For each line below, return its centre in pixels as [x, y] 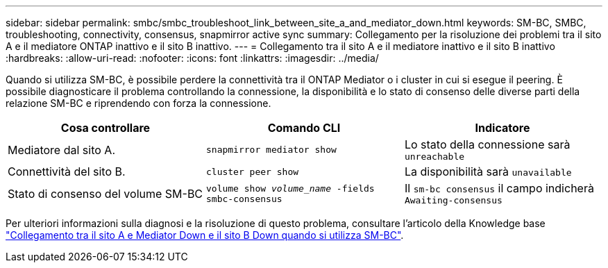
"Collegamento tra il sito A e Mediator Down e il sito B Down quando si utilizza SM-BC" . [205, 235]
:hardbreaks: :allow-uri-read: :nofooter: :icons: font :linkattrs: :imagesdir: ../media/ [192, 58]
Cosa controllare [105, 128]
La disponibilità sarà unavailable [488, 171]
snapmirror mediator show [271, 150]
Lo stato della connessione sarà [487, 144]
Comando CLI [304, 128]
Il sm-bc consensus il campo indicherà [499, 188]
